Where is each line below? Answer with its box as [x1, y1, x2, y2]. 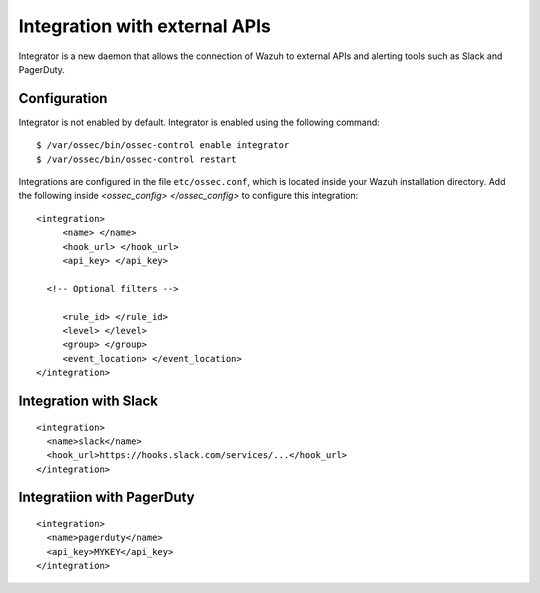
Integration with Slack [18, 392, 159, 409]
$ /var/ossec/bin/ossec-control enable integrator [36, 140, 290, 151]
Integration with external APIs [18, 15, 272, 37]
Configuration [18, 90, 108, 107]
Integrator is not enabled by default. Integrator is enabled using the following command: [18, 116, 380, 128]
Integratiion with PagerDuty [18, 489, 195, 506]
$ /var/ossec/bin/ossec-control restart [36, 153, 237, 165]
